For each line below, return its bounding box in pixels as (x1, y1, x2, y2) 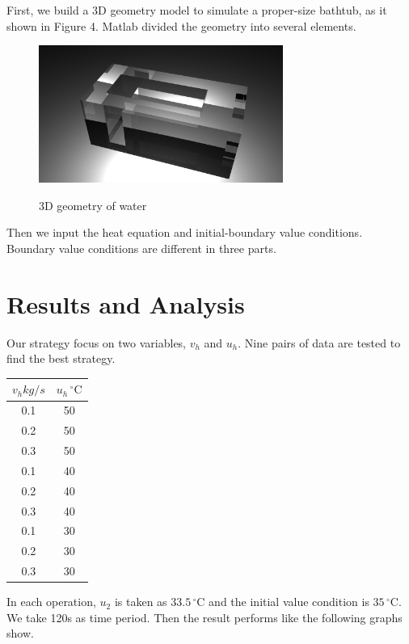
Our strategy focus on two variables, (6, 334, 187, 351)
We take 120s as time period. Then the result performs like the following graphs (6, 608, 403, 625)
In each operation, (6, 593, 96, 610)
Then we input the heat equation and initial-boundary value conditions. (6, 224, 363, 241)
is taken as (114, 593, 167, 610)
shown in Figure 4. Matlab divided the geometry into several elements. (6, 17, 356, 34)
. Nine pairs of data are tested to (238, 334, 401, 351)
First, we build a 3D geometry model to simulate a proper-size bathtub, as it (6, 2, 387, 18)
